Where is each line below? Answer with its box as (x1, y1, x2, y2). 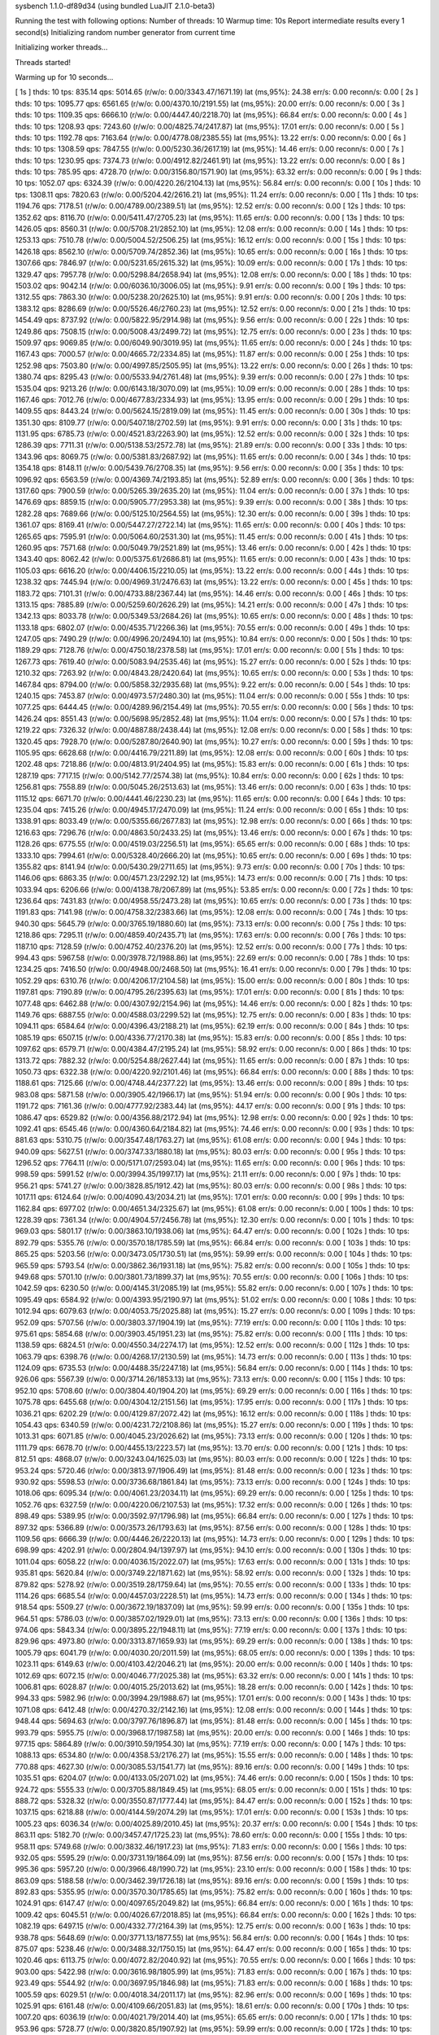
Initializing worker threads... (15, 42, 108, 52)
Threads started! (15, 57, 72, 67)
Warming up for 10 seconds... (15, 72, 114, 81)
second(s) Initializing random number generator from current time (15, 27, 236, 37)
